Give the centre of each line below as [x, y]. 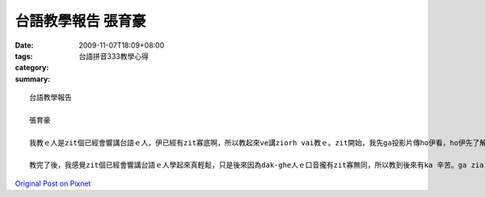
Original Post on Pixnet [53, 183]
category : [32, 68]
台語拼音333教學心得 [114, 56]
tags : [24, 56]
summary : [33, 79]
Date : [24, 45]
